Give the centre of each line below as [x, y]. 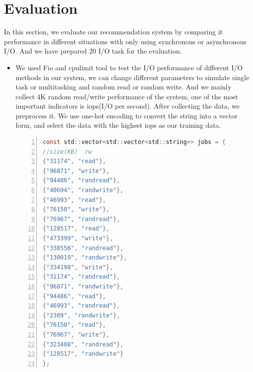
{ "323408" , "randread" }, [83, 344]
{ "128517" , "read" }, [76, 229]
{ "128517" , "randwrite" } [83, 354]
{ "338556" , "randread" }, [83, 248]
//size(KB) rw [67, 152]
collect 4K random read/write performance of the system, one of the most [127, 96]
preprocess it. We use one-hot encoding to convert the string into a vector [126, 115]
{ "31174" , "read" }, [74, 161]
